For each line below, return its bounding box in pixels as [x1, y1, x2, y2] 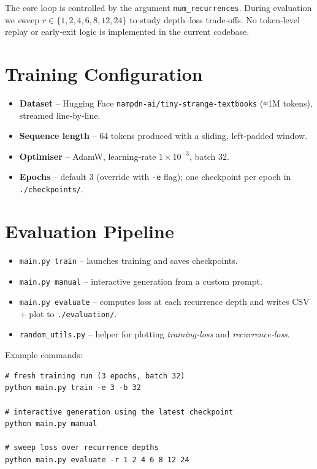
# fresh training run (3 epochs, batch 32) [5, 371, 185, 380]
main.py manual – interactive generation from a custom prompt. [19, 274, 262, 287]
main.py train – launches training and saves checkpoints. [19, 253, 238, 266]
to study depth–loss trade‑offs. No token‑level [129, 13, 300, 26]
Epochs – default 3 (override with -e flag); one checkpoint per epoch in [19, 170, 291, 183]
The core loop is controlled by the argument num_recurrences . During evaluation [5, 1, 312, 13]
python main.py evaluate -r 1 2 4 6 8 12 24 [5, 455, 189, 464]
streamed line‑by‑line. [19, 108, 101, 121]
